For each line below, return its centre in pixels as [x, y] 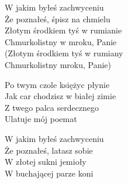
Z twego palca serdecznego [52, 107]
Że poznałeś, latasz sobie [49, 150]
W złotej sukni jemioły [46, 162]
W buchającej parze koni [49, 173]
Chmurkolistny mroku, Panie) [58, 64]
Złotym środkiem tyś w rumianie [63, 30]
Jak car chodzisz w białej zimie [60, 96]
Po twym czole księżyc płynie [57, 84]
